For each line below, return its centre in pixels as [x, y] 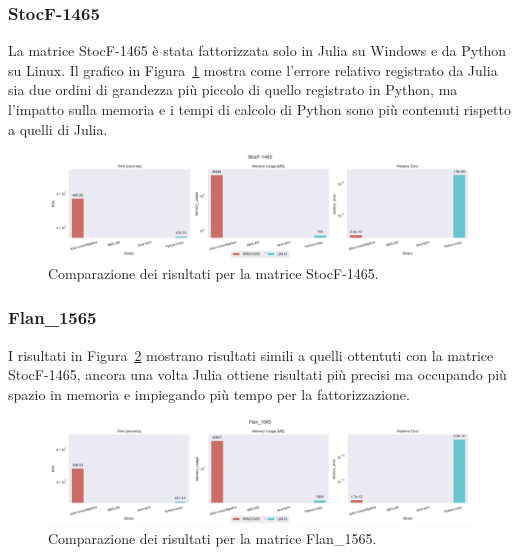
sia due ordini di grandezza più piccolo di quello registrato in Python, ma [233, 89]
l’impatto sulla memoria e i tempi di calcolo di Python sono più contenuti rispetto [259, 109]
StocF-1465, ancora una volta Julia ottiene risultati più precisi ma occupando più [257, 374]
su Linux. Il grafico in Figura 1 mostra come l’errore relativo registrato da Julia [253, 69]
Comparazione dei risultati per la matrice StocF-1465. [213, 272]
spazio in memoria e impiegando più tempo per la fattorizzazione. [209, 393]
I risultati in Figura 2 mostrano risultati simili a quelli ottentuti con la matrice [251, 354]
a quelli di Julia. [58, 128]
